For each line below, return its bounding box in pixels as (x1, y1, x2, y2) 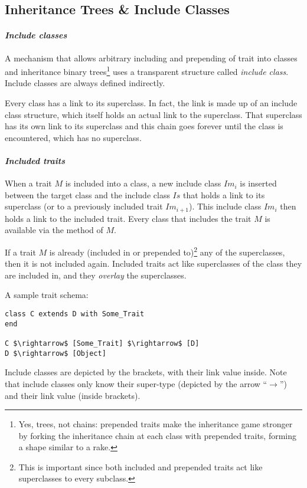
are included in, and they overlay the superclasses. (5, 268, 187, 281)
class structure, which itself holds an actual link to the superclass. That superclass (5, 108, 302, 120)
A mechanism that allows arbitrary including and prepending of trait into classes (5, 51, 298, 64)
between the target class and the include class (5, 188, 170, 201)
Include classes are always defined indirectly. (5, 77, 165, 89)
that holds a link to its (182, 188, 265, 201)
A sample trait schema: (5, 289, 89, 301)
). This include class (188, 200, 262, 212)
